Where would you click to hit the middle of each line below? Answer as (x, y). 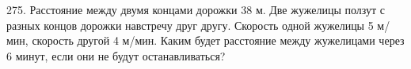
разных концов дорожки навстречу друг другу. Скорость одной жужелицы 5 (190, 25)
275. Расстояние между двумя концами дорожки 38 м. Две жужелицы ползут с (196, 9)
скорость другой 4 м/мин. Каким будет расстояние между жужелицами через (218, 40)
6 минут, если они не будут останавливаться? (116, 55)
